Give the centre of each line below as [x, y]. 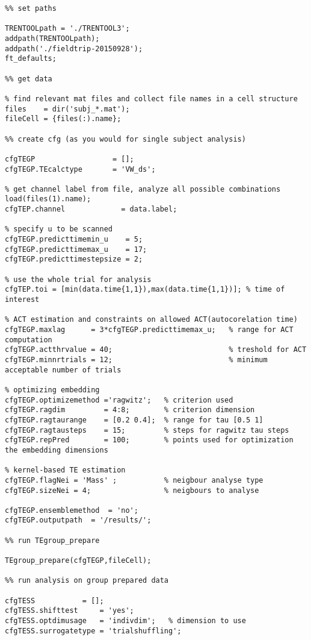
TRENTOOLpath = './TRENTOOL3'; [67, 29]
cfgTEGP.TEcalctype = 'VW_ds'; [80, 169]
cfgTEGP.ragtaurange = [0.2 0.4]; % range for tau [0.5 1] [134, 420]
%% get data [29, 79]
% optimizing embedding [52, 390]
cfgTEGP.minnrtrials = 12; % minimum [136, 359]
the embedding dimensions [57, 450]
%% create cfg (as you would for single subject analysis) [125, 139]
